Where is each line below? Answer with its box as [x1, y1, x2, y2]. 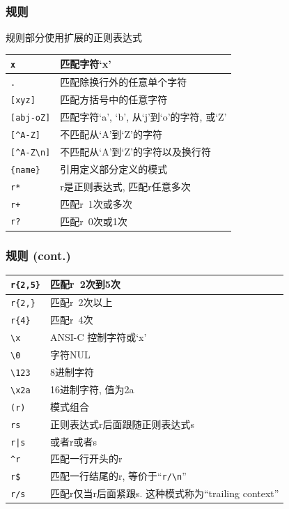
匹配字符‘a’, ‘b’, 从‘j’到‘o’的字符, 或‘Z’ [60, 109, 227, 124]
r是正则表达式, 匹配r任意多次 [60, 178, 191, 193]
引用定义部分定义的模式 [60, 161, 168, 176]
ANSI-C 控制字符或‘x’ [49, 330, 147, 344]
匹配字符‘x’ [60, 56, 111, 71]
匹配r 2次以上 [49, 295, 113, 310]
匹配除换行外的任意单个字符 [60, 75, 187, 89]
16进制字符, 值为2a [49, 381, 134, 396]
